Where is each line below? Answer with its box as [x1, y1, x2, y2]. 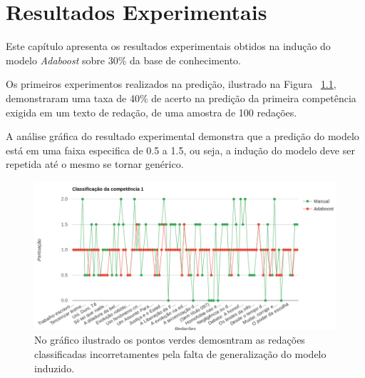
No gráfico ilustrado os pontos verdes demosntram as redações [34, 332, 305, 347]
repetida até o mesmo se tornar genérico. [6, 156, 184, 171]
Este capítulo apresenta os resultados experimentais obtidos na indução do [6, 39, 331, 54]
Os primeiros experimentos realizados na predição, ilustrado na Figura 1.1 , [6, 76, 336, 91]
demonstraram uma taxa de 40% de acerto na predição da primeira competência [6, 90, 356, 105]
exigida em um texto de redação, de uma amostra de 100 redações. [6, 104, 297, 119]
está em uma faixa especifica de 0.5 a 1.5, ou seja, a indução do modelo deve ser [6, 142, 355, 157]
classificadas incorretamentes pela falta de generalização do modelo [34, 346, 327, 361]
